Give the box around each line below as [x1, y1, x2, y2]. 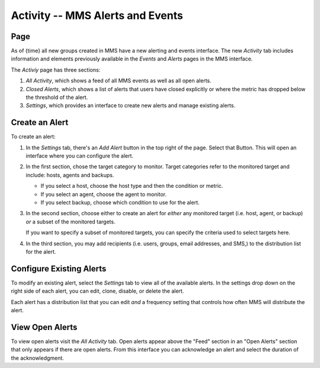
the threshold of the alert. [25, 94, 88, 101]
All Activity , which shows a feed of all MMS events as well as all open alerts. [25, 77, 212, 84]
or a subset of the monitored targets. [25, 218, 116, 225]
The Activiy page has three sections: [11, 66, 101, 73]
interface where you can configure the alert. [25, 152, 133, 159]
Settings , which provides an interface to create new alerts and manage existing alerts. [25, 102, 236, 109]
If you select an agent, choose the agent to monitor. [40, 190, 167, 198]
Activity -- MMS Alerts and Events [11, 9, 183, 22]
